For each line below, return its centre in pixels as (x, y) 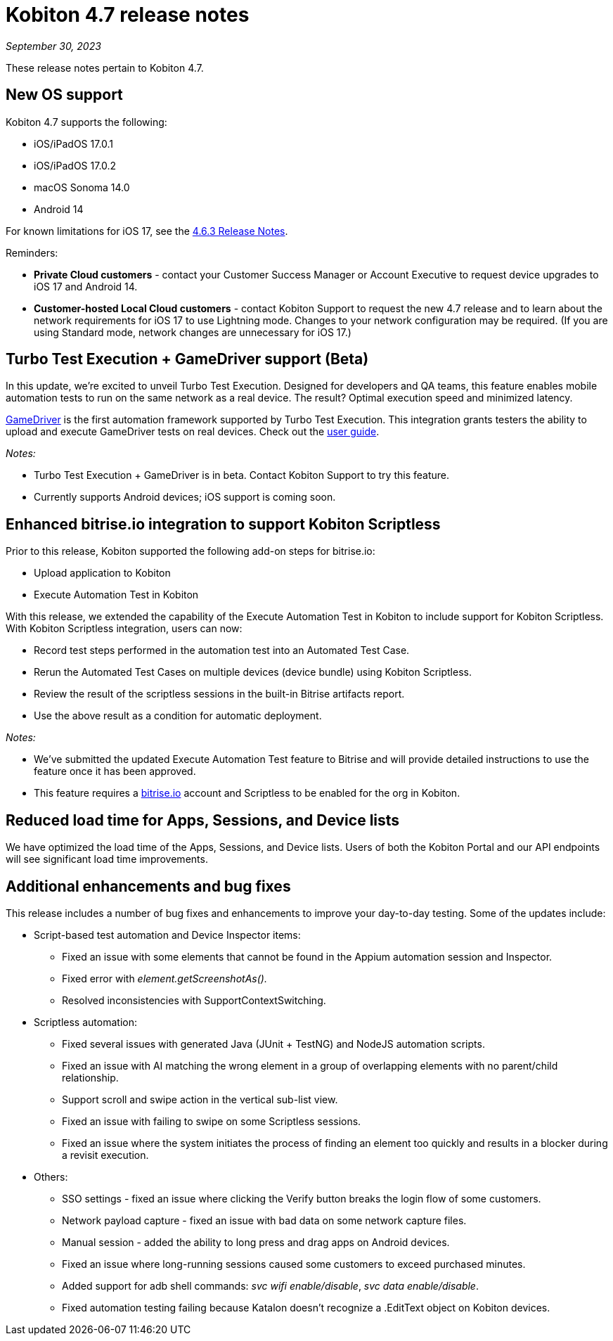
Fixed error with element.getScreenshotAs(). (164, 978)
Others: (51, 1176)
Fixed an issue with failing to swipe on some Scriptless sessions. (212, 1121)
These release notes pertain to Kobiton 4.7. (105, 68)
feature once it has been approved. (115, 771)
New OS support (64, 95)
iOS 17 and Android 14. (86, 286)
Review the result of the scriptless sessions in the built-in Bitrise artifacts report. (219, 694)
